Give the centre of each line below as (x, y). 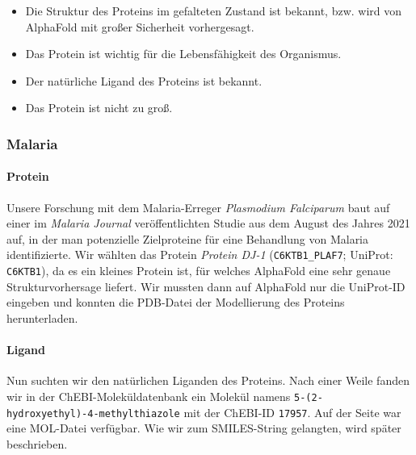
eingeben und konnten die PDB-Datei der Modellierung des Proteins (176, 302)
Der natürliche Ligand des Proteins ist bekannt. (144, 80)
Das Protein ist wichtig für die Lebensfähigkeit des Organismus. (183, 54)
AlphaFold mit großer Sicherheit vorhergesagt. (140, 26)
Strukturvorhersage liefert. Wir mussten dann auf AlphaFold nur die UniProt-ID (206, 286)
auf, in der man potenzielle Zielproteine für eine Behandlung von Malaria (188, 238)
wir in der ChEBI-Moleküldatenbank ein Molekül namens (149, 396)
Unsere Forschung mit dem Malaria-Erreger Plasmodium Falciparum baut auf (198, 207)
